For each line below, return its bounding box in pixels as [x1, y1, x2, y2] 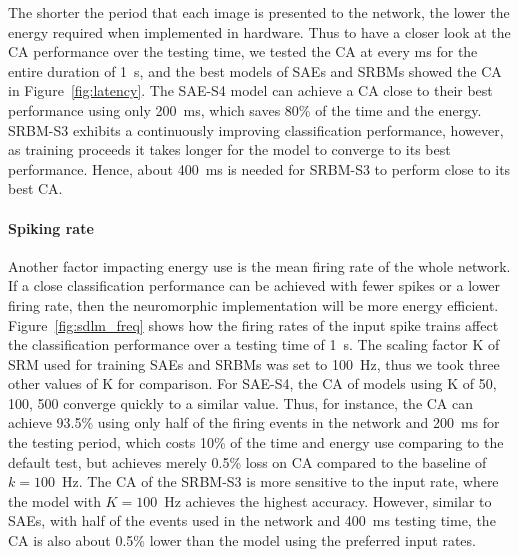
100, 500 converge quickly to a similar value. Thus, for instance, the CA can [8, 392, 474, 413]
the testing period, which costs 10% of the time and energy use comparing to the [8, 432, 504, 453]
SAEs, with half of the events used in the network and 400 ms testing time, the [8, 510, 496, 531]
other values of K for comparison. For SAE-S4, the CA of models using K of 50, [8, 373, 497, 394]
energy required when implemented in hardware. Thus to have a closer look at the [8, 21, 511, 42]
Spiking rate [8, 217, 94, 238]
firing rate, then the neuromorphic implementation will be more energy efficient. [8, 294, 499, 315]
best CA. [8, 178, 63, 199]
